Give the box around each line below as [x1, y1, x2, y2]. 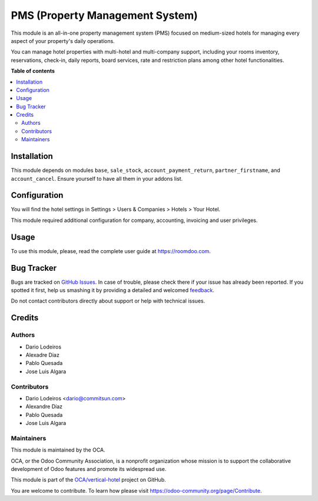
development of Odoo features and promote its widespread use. [11, 465, 167, 472]
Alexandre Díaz [25, 403, 63, 410]
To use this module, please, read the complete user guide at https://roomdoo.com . [11, 247, 211, 254]
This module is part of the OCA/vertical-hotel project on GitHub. [11, 476, 166, 483]
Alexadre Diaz [25, 351, 60, 359]
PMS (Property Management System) [11, 9, 198, 22]
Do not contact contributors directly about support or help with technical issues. [11, 297, 206, 304]
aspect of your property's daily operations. [11, 37, 115, 44]
